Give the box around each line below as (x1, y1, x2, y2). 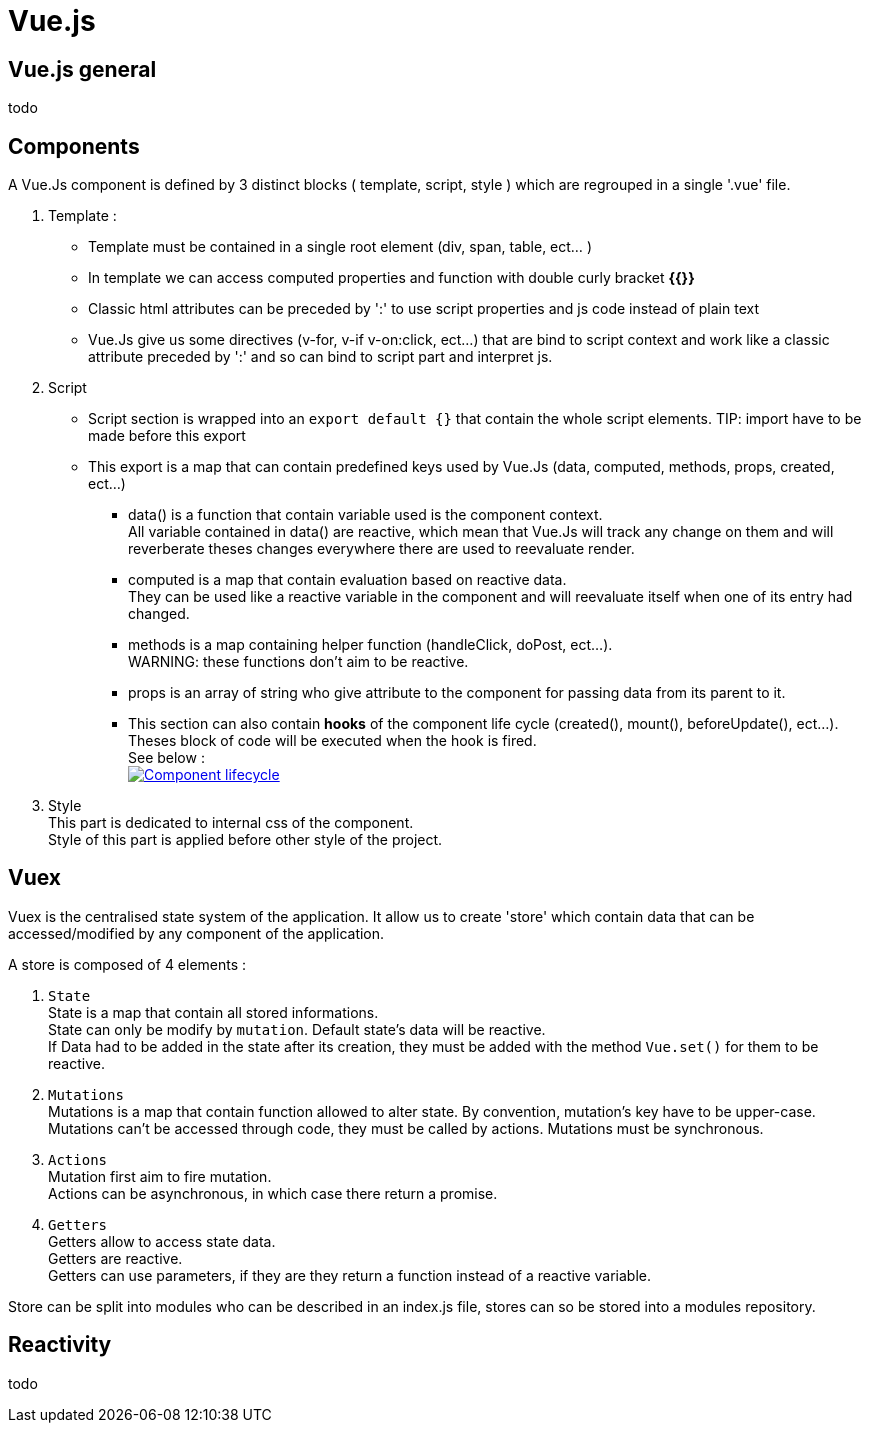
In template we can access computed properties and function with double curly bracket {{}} (88, 269, 695, 287)
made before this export (88, 427, 246, 445)
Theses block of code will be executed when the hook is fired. (128, 732, 537, 750)
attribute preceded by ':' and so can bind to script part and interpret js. (88, 348, 553, 366)
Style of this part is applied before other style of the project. (48, 831, 443, 849)
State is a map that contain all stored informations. (48, 1003, 379, 1021)
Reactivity (8, 1332, 112, 1358)
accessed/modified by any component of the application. (8, 924, 385, 942)
